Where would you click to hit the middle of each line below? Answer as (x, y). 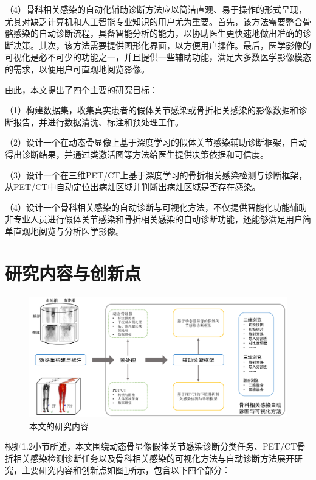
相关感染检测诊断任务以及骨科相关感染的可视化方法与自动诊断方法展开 (153, 458)
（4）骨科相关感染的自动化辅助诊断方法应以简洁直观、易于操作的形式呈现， (156, 9)
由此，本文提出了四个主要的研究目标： (81, 89)
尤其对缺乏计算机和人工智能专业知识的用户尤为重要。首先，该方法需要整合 (154, 21)
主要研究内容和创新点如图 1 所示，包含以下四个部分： (126, 470)
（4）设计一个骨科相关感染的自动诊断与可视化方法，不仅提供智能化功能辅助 (156, 207)
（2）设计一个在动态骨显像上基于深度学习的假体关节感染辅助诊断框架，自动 (156, 142)
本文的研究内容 (59, 425)
